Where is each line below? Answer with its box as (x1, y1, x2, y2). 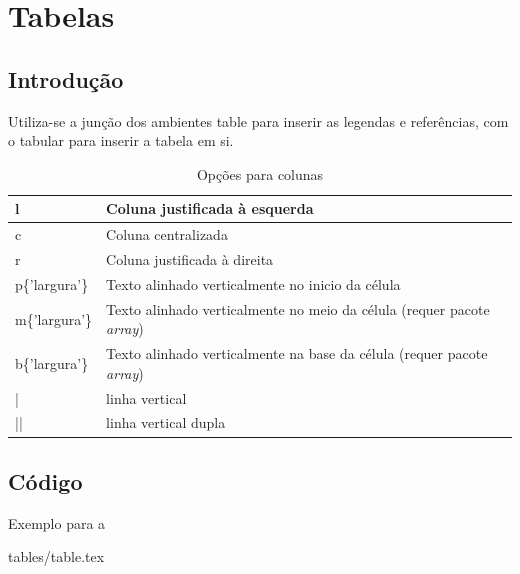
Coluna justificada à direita (106, 249, 274, 270)
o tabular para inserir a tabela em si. (8, 130, 234, 151)
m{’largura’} (15, 308, 93, 329)
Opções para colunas (196, 163, 324, 184)
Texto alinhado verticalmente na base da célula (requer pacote (106, 343, 488, 364)
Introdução (8, 63, 124, 94)
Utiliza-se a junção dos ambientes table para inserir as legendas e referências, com (8, 110, 509, 131)
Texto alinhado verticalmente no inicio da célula (106, 273, 401, 294)
